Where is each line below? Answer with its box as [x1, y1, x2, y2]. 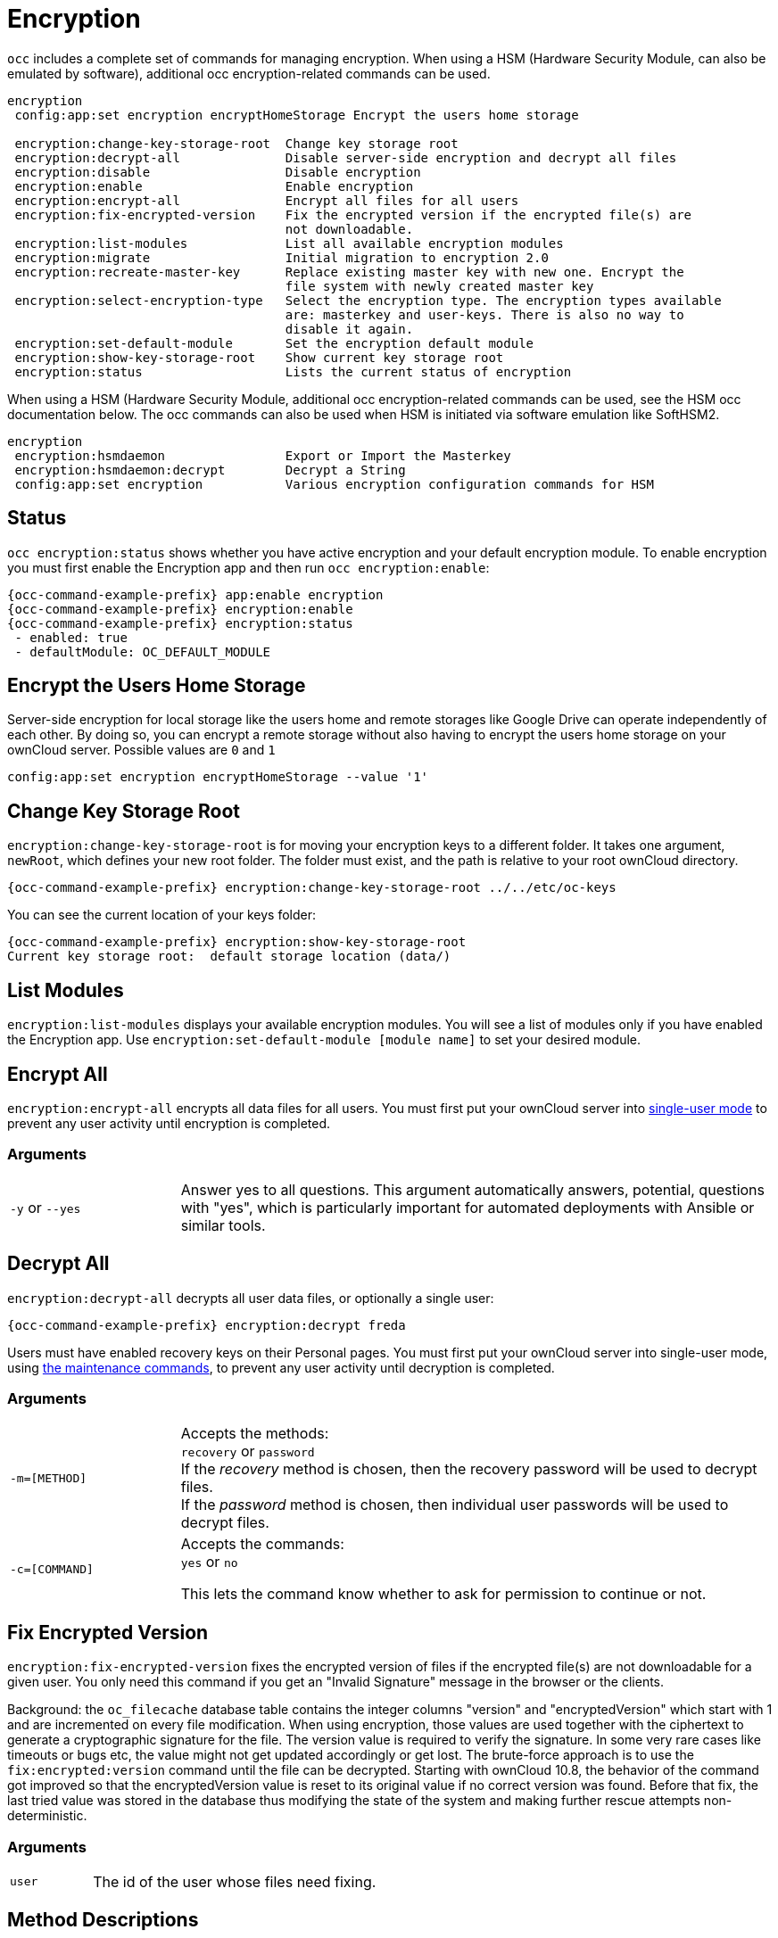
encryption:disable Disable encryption [14, 164, 421, 179]
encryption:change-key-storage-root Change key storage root [14, 136, 459, 151]
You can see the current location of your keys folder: [7, 907, 317, 923]
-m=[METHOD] [10, 1471, 87, 1485]
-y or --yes [10, 1198, 81, 1216]
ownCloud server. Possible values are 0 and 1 [7, 742, 276, 758]
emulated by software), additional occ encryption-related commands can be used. [7, 65, 491, 81]
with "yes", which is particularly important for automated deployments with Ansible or [180, 1198, 755, 1216]
